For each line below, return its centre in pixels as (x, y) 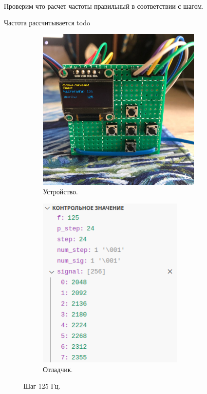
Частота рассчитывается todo (47, 22)
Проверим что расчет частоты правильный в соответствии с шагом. (104, 6)
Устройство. (60, 192)
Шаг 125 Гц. (42, 385)
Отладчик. (58, 369)
